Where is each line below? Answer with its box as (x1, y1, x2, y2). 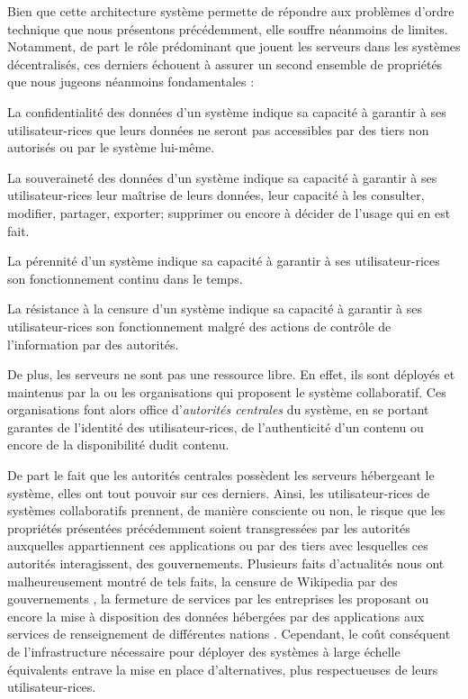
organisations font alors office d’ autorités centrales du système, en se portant (7, 400, 429, 419)
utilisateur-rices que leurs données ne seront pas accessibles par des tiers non (7, 120, 429, 139)
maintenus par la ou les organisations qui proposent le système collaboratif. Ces (7, 382, 446, 401)
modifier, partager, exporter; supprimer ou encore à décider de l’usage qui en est (7, 203, 451, 222)
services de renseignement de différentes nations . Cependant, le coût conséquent (7, 624, 451, 643)
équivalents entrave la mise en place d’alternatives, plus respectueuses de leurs (7, 659, 438, 678)
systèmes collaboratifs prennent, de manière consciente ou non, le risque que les (7, 501, 445, 520)
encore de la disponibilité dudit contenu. (7, 435, 229, 454)
